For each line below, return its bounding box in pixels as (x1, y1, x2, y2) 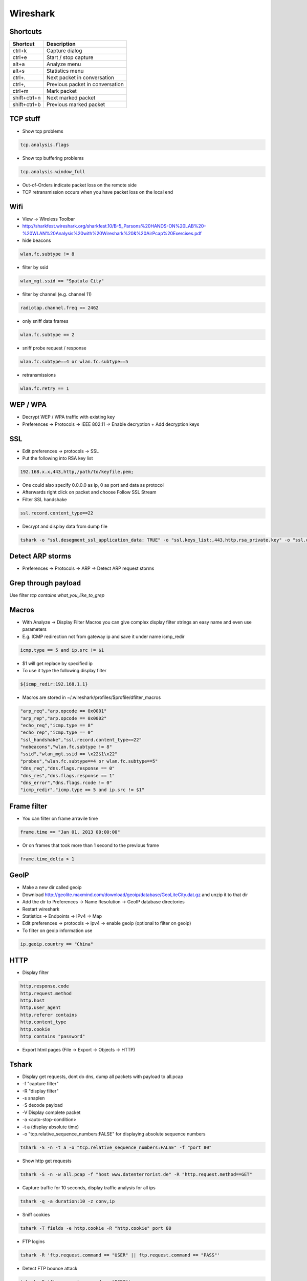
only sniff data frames (22, 318, 69, 324)
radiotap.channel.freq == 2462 (20, 305, 99, 311)
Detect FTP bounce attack (22, 1265, 78, 1271)
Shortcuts (9, 27, 42, 36)
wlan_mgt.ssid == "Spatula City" (20, 278, 104, 284)
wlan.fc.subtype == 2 (20, 332, 75, 338)
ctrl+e (12, 54, 28, 61)
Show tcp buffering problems (22, 155, 84, 161)
